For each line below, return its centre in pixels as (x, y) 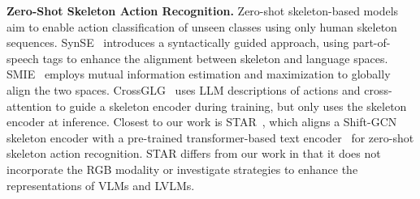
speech (23, 58)
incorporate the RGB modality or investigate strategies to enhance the (182, 169)
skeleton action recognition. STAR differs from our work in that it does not (194, 153)
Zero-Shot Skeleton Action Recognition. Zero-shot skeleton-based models (203, 11)
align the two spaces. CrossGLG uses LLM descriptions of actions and (184, 89)
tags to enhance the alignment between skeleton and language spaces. (215, 58)
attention (29, 106)
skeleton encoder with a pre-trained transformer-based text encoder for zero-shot (210, 137)
